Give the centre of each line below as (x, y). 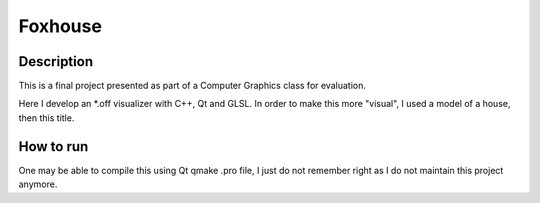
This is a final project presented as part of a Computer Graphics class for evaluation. (192, 86)
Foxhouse (60, 26)
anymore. (38, 184)
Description (56, 61)
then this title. (46, 117)
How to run (53, 146)
